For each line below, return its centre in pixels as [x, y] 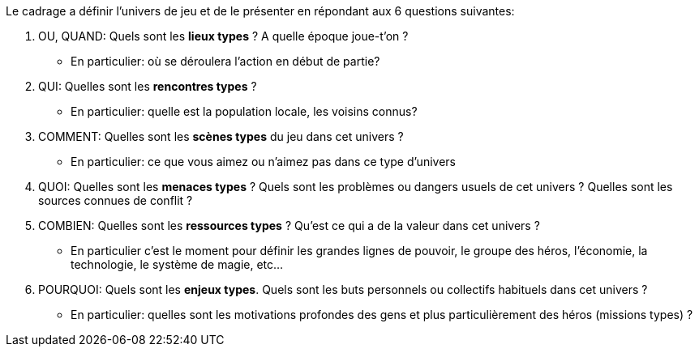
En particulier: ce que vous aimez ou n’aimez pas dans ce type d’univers [263, 162]
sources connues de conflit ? [116, 200]
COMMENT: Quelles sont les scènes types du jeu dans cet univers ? [221, 136]
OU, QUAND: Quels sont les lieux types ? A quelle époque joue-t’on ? [223, 36]
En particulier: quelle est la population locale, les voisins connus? [244, 111]
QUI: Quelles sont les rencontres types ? [148, 86]
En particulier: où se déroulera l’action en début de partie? [225, 61]
